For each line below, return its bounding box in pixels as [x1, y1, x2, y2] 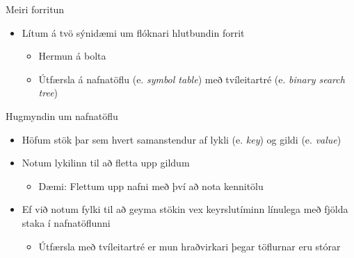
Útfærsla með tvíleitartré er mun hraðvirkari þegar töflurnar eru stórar [38, 239, 341, 253]
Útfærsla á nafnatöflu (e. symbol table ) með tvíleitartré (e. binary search [38, 71, 345, 86]
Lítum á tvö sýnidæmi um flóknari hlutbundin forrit [22, 25, 245, 40]
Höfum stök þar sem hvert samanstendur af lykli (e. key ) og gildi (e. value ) [22, 132, 341, 146]
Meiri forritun [6, 2, 65, 16]
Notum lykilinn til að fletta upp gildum [22, 155, 190, 170]
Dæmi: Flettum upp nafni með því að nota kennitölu [38, 178, 264, 193]
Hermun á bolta [38, 49, 106, 63]
